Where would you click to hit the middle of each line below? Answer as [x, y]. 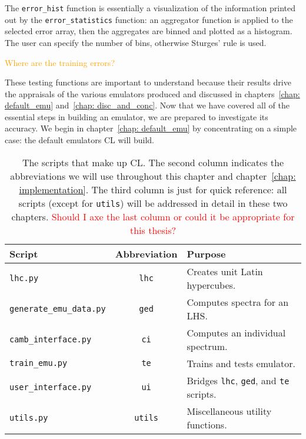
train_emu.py [39, 363]
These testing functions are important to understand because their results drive [148, 82]
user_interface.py [51, 387]
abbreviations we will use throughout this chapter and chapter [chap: [153, 176]
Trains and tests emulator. [241, 363]
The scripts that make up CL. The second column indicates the [153, 162]
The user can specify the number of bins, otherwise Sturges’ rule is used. [136, 42]
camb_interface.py [51, 339]
